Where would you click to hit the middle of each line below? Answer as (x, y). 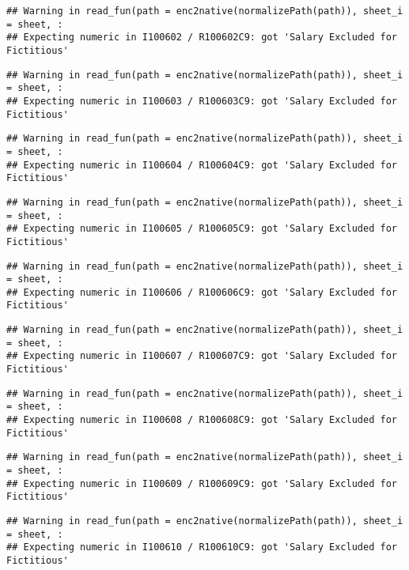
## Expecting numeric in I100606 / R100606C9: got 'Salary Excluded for (202, 292)
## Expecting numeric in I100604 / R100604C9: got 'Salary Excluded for (202, 165)
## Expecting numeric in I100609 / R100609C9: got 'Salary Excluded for (202, 483)
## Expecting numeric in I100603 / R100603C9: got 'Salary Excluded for (202, 101)
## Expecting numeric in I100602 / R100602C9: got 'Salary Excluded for (202, 38)
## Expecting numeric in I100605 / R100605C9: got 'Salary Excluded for (202, 229)
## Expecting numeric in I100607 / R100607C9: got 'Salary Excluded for (202, 356)
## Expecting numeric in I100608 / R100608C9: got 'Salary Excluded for (202, 420)
